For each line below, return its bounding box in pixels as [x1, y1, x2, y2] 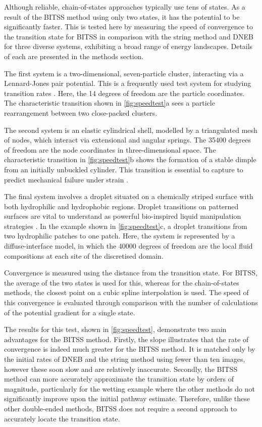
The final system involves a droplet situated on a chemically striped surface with [4, 191, 253, 202]
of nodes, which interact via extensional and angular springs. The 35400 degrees [4, 134, 251, 145]
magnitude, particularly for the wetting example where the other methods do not [4, 383, 255, 394]
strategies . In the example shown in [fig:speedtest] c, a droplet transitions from [4, 220, 247, 231]
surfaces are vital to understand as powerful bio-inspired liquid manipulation [4, 211, 241, 221]
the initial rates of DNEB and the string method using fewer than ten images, [4, 354, 245, 364]
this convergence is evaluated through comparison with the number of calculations [4, 297, 258, 308]
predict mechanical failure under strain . [4, 174, 129, 184]
